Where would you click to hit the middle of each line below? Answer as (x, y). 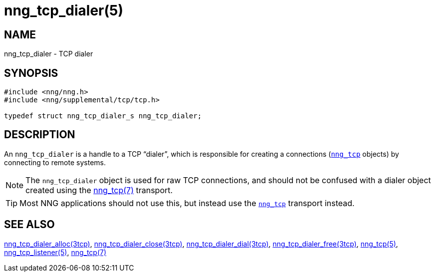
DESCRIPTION (40, 135)
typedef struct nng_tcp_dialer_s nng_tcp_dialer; (103, 116)
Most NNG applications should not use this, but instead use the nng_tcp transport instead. (187, 203)
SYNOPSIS (31, 73)
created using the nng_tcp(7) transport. (99, 190)
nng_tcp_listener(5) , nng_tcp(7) (55, 252)
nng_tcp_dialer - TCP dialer (49, 54)
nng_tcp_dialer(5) (64, 10)
